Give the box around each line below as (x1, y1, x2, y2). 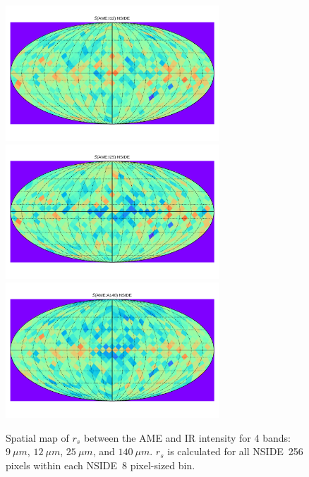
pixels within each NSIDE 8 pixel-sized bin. (6, 457, 195, 472)
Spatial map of (6, 430, 69, 445)
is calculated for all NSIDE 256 (167, 444, 303, 459)
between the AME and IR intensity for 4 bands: (83, 430, 291, 445)
